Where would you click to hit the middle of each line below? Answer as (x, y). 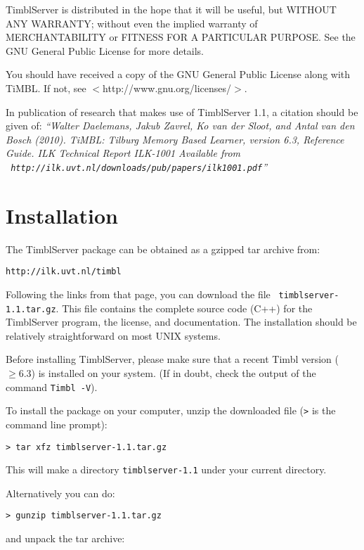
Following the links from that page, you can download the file (138, 294)
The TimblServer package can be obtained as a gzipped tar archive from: (163, 249)
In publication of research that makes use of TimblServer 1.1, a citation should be (182, 111)
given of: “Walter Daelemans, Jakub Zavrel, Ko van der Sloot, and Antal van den (180, 126)
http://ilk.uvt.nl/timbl (64, 272)
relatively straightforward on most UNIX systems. (113, 335)
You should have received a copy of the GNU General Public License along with (178, 74)
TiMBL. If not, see (46, 88)
